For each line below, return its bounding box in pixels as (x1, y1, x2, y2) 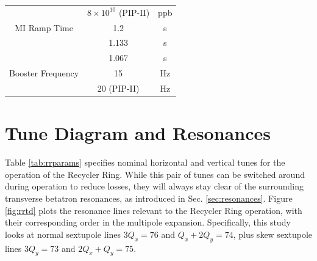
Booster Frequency (9, 67, 79, 79)
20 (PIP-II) (97, 81, 140, 94)
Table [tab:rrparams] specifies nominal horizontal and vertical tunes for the (5, 156, 285, 169)
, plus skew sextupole (233, 227, 313, 240)
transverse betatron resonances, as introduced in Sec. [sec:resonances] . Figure (5, 191, 293, 204)
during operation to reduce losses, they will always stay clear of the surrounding (5, 180, 304, 193)
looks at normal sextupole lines (5, 227, 121, 240)
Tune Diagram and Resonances (5, 120, 271, 145)
